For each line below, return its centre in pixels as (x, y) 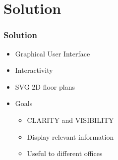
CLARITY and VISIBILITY (70, 120)
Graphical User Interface (53, 53)
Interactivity (34, 70)
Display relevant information (70, 136)
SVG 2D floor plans (45, 86)
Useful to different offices (65, 153)
